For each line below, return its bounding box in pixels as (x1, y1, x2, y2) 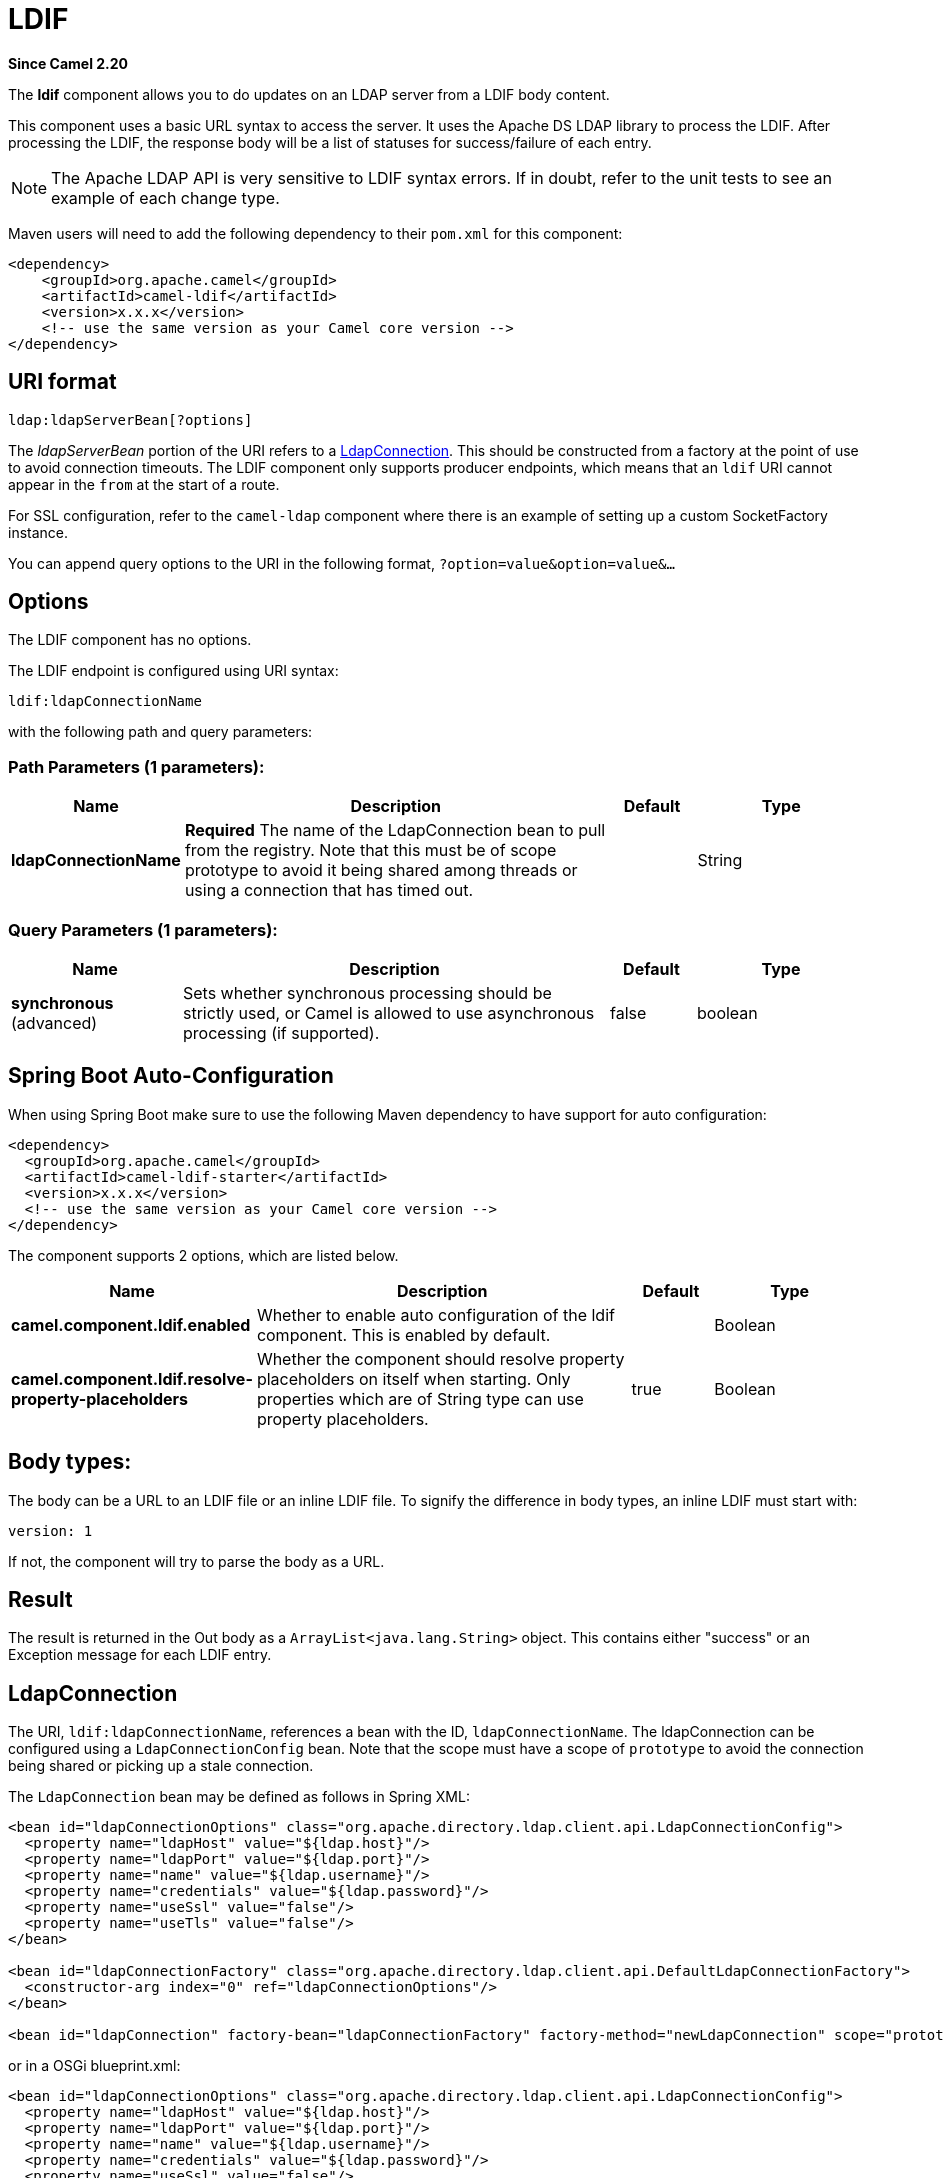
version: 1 (8, 1522, 93, 1539)
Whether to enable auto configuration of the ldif (256, 1304, 615, 1325)
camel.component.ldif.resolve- (11, 1368, 253, 1389)
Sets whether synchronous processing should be (183, 982, 552, 1003)
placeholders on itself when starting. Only (256, 1368, 571, 1389)
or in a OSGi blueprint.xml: (8, 2057, 181, 2075)
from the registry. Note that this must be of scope (184, 840, 557, 861)
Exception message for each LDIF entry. (8, 1646, 272, 1664)
